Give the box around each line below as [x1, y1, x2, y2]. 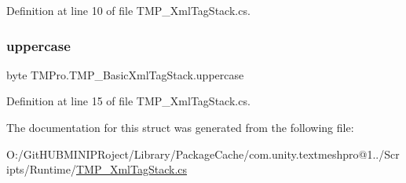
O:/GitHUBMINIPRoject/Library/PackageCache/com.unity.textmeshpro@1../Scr [6, 145, 400, 162]
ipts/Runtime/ [6, 161, 76, 178]
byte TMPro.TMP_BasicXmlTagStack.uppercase [6, 66, 244, 82]
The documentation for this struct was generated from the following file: [6, 119, 354, 135]
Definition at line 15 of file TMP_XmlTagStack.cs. [6, 93, 251, 109]
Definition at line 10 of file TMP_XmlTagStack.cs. [6, 2, 251, 18]
